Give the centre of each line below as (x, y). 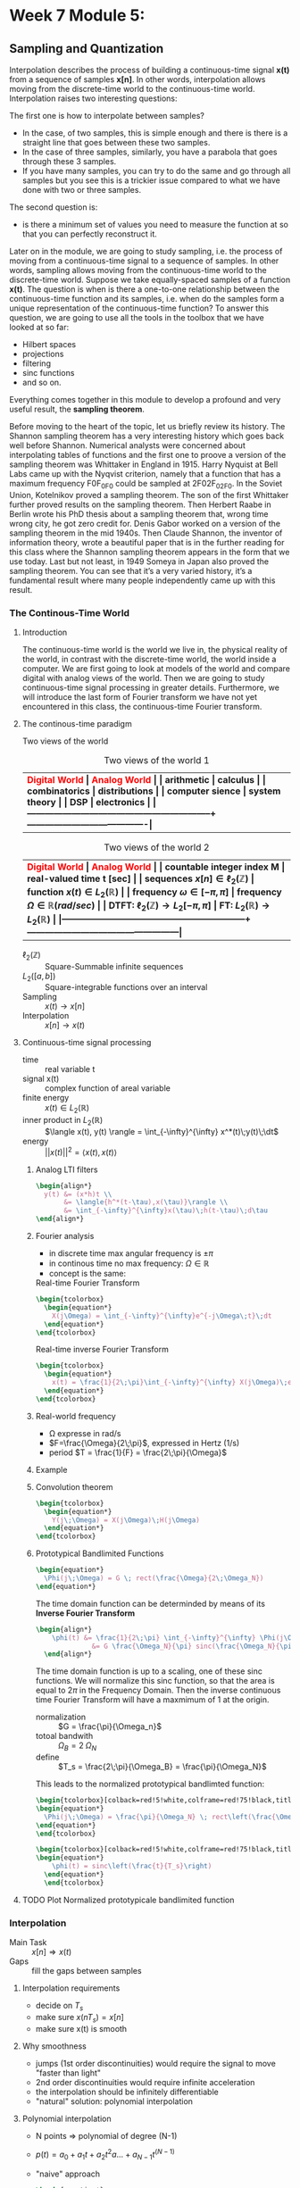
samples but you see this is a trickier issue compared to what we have (151, 180)
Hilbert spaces (49, 344)
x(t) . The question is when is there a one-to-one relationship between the (144, 289)
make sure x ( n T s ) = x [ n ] (80, 2018)
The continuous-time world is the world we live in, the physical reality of (155, 650)
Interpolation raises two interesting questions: (93, 98)
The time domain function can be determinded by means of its (150, 1603)
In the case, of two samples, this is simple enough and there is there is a (155, 133)
